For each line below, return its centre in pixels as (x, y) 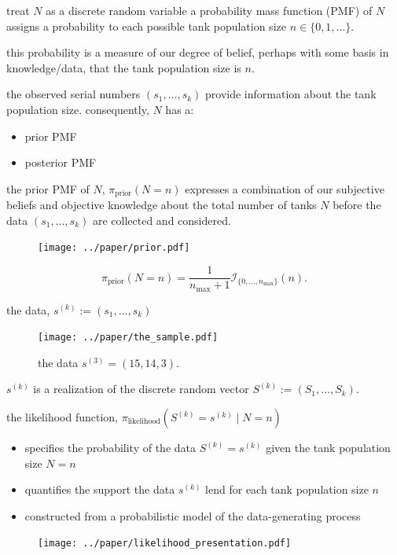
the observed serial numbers (74, 94)
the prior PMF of (48, 188)
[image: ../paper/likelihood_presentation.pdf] (165, 544)
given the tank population (328, 447)
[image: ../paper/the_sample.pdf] (128, 338)
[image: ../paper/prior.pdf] (114, 248)
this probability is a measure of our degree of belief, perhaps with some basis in (198, 52)
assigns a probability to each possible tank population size (146, 26)
